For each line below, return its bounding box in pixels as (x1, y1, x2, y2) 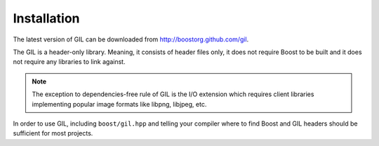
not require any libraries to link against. (13, 58, 126, 66)
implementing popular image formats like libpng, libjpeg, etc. (32, 100, 207, 108)
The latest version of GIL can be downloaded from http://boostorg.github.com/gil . (13, 35, 249, 44)
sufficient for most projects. (13, 129, 93, 138)
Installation (13, 11, 80, 26)
